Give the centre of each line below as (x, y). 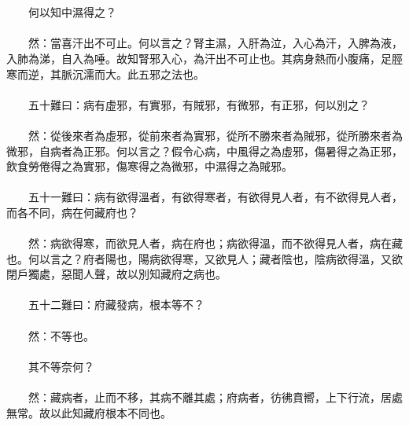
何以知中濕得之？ (72, 12)
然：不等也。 (61, 335)
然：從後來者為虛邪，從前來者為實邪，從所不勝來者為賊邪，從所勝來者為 (215, 135)
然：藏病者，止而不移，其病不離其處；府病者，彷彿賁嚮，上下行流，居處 (215, 397)
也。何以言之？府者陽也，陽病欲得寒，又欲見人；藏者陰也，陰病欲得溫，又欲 (204, 258)
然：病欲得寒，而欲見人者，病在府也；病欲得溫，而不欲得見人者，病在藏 (215, 243)
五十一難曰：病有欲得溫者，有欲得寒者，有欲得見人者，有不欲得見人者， (215, 197)
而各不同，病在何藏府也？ (72, 212)
